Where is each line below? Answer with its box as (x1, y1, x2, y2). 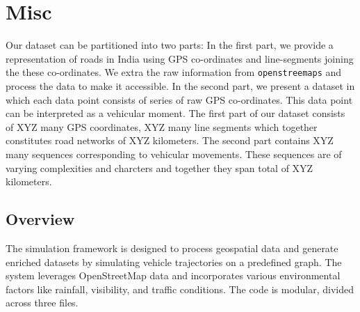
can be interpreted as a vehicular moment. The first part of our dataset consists (6, 106, 345, 120)
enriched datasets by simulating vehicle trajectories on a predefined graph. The (6, 254, 342, 269)
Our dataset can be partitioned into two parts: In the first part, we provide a (6, 38, 334, 52)
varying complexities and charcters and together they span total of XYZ (6, 160, 313, 175)
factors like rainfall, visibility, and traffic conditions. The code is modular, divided (6, 281, 354, 296)
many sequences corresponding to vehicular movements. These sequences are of (6, 146, 342, 161)
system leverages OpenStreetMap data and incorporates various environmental (6, 268, 341, 283)
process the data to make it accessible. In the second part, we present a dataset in (6, 78, 355, 93)
